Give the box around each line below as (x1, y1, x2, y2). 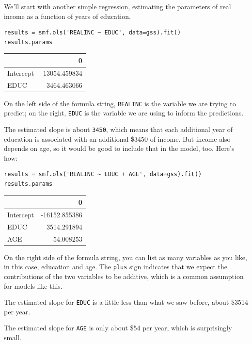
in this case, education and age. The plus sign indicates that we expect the (4, 262, 227, 272)
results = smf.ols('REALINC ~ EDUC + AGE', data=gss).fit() (4, 171, 202, 178)
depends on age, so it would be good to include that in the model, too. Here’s (4, 143, 235, 153)
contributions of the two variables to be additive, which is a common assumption (4, 271, 244, 281)
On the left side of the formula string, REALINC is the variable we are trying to (4, 98, 236, 108)
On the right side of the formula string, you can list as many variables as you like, (4, 252, 247, 262)
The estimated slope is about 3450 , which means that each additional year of (4, 124, 233, 134)
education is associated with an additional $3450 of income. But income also (4, 133, 231, 144)
